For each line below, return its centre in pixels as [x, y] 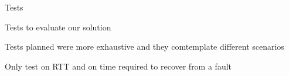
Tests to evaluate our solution [58, 27]
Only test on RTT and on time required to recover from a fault [118, 66]
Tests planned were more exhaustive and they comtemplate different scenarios [144, 46]
